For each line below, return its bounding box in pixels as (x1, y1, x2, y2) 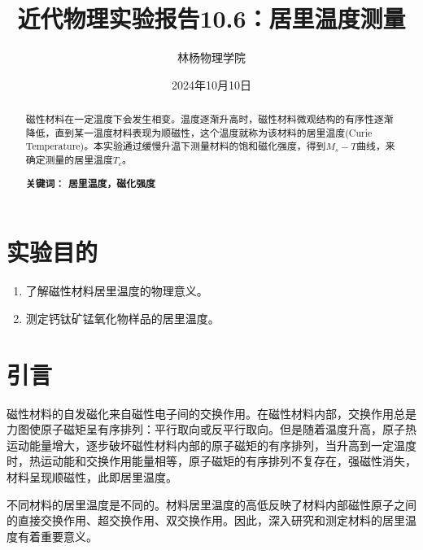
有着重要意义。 (17, 527, 98, 544)
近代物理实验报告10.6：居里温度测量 (17, 2, 406, 35)
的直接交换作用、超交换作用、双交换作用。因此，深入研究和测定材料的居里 (7, 512, 405, 529)
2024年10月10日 (172, 76, 251, 93)
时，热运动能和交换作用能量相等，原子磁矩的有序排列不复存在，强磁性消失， (7, 452, 416, 469)
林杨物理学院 (177, 49, 246, 66)
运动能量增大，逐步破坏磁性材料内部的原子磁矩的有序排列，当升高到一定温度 (7, 436, 416, 453)
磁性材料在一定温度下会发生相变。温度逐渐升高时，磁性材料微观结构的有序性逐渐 (25, 112, 394, 126)
